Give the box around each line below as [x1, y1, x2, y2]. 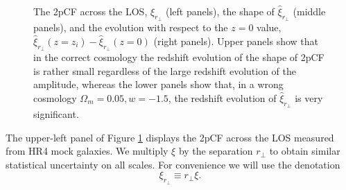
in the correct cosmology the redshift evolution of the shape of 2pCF [33, 50, 325, 64]
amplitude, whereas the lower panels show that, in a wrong [33, 77, 284, 92]
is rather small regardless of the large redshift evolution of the [33, 63, 297, 78]
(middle [293, 4, 326, 18]
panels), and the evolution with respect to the [33, 20, 228, 35]
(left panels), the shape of [165, 4, 275, 18]
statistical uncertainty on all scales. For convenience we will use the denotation [6, 157, 340, 171]
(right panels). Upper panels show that [153, 33, 318, 48]
